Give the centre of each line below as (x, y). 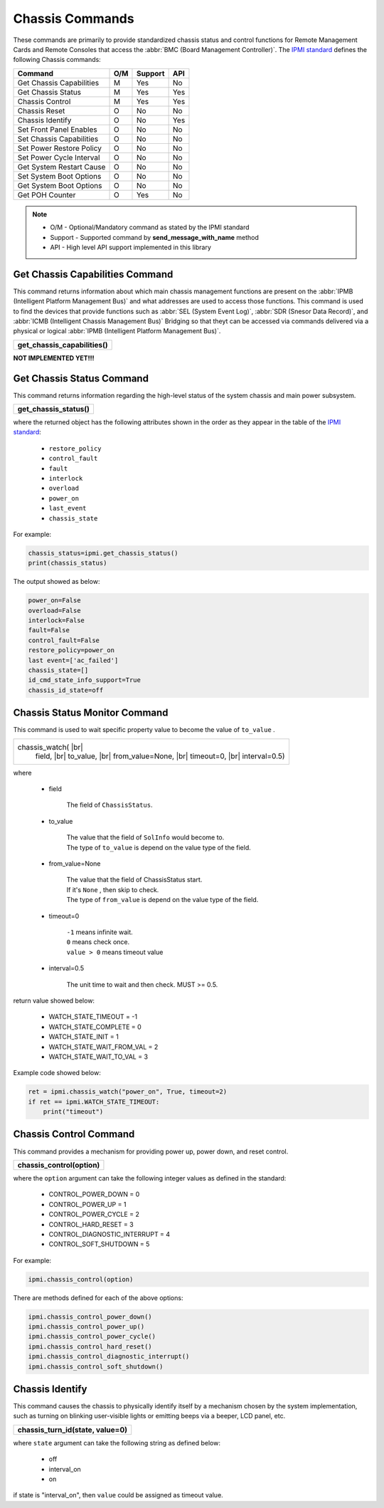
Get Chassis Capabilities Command (93, 274)
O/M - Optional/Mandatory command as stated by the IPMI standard (150, 227)
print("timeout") (73, 1112)
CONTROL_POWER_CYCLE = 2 (94, 1215)
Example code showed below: (57, 1073)
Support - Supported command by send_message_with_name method (155, 237)
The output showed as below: (57, 582)
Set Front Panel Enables (57, 130)
